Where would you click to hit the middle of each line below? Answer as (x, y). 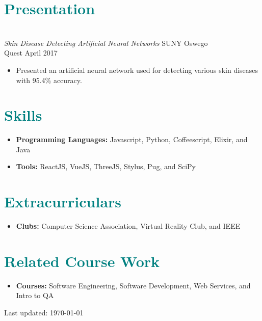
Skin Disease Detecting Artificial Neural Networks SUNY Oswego (106, 43)
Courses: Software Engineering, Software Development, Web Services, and (133, 285)
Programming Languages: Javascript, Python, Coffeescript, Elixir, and (132, 139)
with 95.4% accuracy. (49, 80)
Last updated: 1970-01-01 (44, 313)
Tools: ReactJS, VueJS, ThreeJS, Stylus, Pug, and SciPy (106, 166)
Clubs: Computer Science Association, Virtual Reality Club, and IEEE (128, 226)
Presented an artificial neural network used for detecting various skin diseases (137, 70)
